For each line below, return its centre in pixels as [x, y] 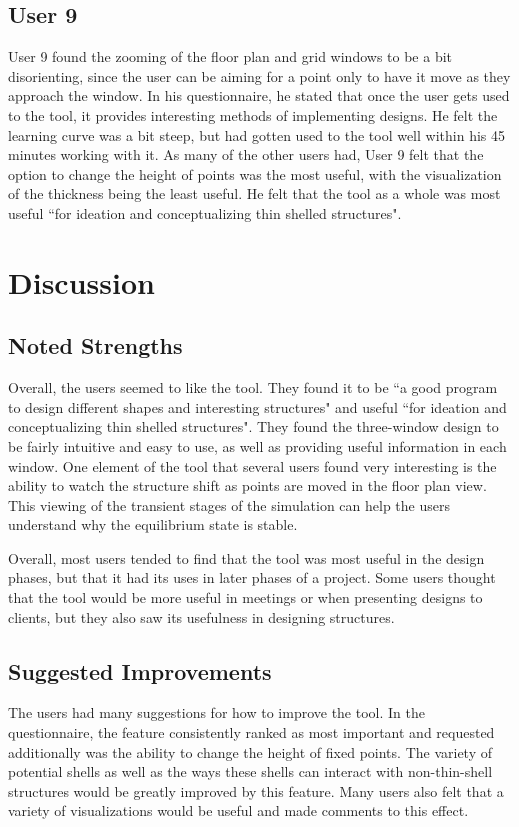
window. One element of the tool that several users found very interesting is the [252, 465]
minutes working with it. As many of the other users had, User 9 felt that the [246, 154]
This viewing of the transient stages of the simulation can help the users [229, 504]
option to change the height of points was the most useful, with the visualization [255, 173]
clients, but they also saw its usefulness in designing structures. [201, 616]
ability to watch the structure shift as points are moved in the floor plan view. [247, 485]
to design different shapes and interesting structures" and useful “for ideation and [257, 406]
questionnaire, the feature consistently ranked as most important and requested [251, 732]
